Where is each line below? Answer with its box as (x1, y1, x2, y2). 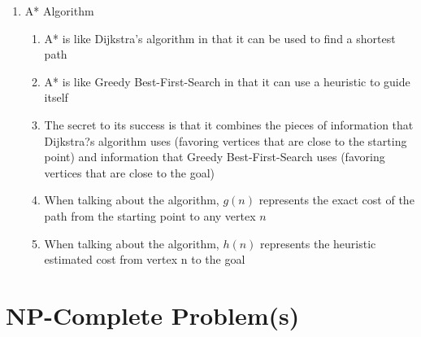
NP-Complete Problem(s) (6, 298, 300, 331)
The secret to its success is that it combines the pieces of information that (44, 116, 414, 133)
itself (44, 89, 68, 106)
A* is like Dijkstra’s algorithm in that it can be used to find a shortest (44, 29, 396, 46)
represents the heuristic (260, 234, 376, 252)
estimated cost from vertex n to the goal (44, 251, 245, 268)
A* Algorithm (24, 2, 94, 19)
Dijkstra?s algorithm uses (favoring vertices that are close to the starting (44, 132, 407, 149)
